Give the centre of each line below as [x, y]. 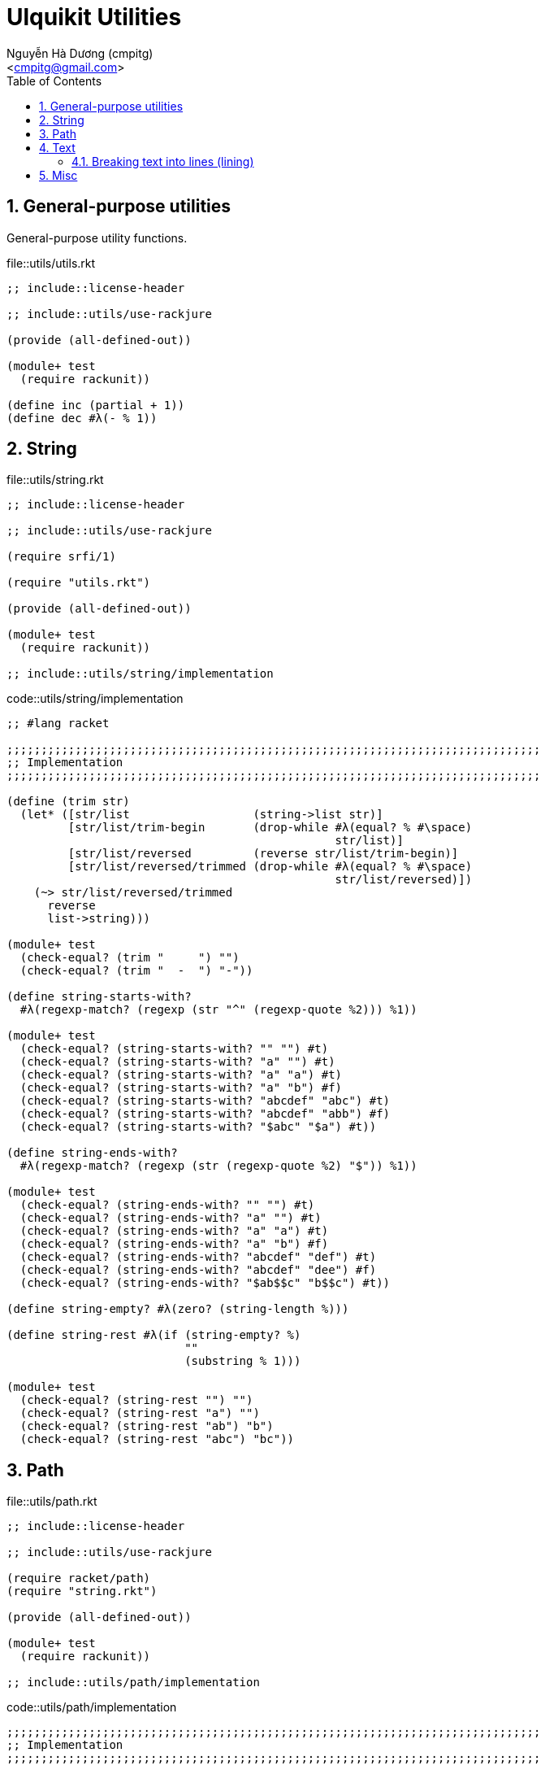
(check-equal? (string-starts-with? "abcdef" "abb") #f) [205, 1114]
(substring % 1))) [243, 1361]
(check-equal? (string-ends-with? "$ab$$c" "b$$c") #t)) [205, 1283]
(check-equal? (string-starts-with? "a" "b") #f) [181, 1088]
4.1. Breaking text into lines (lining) [163, 161]
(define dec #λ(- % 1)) [82, 418]
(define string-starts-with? [99, 997]
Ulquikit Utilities [94, 17]
